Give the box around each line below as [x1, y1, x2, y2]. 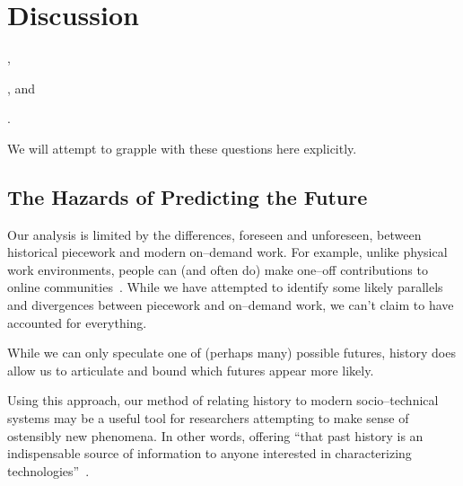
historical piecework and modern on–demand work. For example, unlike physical [7, 243, 448, 261]
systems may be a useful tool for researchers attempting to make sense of [7, 409, 409, 428]
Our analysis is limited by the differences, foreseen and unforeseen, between [7, 225, 422, 243]
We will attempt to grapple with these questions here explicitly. [7, 138, 357, 157]
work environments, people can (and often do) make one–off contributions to [7, 260, 428, 278]
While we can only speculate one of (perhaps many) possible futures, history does [7, 343, 456, 362]
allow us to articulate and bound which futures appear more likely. [7, 360, 374, 379]
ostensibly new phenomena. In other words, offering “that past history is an [7, 426, 424, 445]
